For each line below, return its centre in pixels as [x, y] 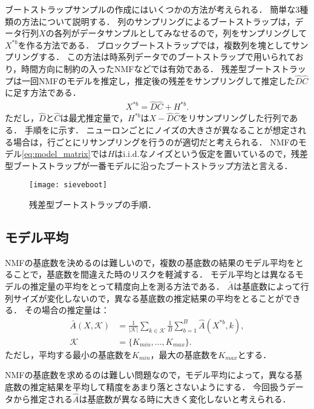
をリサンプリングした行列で [234, 118]
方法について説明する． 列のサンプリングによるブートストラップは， [158, 21]
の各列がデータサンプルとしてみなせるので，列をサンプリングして [176, 33]
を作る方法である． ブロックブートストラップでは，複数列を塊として [155, 45]
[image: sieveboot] [68, 185]
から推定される [43, 398]
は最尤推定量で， [94, 118]
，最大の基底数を [184, 354]
